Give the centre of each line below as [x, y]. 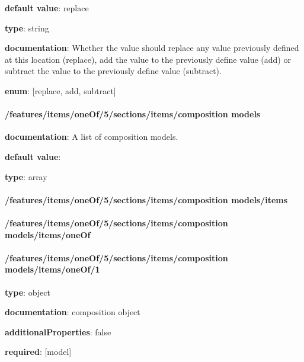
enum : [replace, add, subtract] [60, 90]
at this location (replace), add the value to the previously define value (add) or [148, 59]
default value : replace [47, 8]
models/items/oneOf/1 [52, 269]
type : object [28, 292]
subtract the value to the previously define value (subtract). [113, 71]
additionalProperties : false [58, 331]
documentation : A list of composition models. [92, 137]
